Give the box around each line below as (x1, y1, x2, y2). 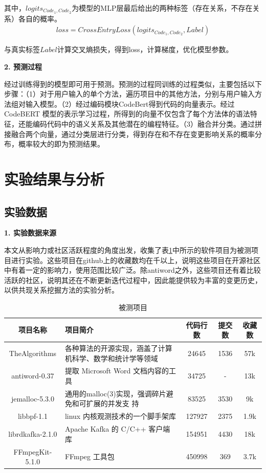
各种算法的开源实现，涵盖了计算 (64, 343, 172, 353)
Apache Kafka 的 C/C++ (64, 423, 146, 434)
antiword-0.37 (11, 370, 54, 381)
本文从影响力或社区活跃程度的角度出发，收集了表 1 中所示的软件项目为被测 (4, 245, 251, 255)
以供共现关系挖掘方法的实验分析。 (4, 285, 119, 295)
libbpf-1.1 (17, 411, 48, 421)
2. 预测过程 (4, 61, 42, 72)
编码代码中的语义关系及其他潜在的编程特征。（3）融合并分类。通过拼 (32, 119, 262, 129)
